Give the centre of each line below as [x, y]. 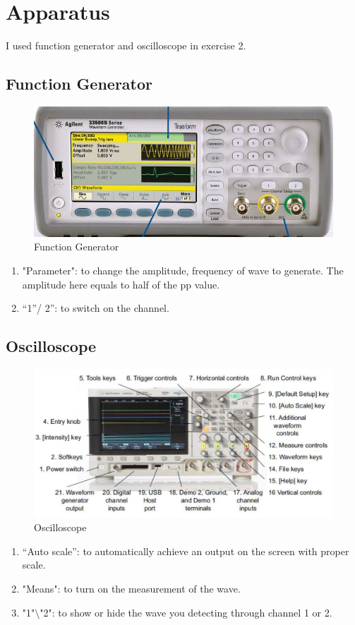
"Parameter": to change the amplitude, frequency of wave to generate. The [183, 270]
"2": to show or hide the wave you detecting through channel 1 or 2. [186, 612]
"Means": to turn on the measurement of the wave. [131, 589]
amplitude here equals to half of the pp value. [121, 284]
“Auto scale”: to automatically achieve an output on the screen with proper [186, 551]
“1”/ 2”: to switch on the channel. [96, 308]
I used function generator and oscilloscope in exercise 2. [126, 45]
